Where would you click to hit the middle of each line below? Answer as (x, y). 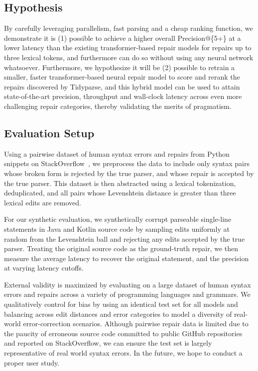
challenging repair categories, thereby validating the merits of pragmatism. (118, 106)
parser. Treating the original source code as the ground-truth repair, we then (121, 248)
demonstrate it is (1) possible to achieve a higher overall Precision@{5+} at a (123, 38)
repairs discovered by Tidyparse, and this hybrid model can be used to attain (122, 86)
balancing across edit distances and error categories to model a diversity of (118, 314)
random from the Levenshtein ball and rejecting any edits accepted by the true (125, 238)
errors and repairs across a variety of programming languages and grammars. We (127, 294)
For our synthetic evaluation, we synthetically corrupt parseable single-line (118, 219)
